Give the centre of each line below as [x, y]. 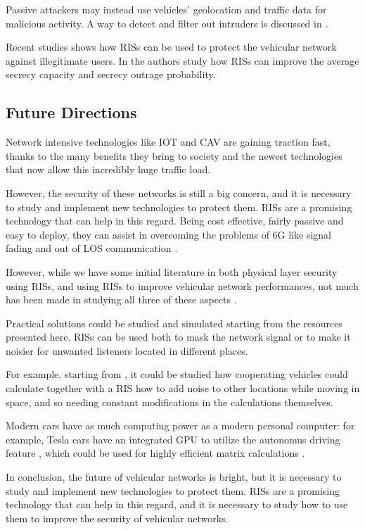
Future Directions [71, 112]
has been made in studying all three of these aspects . [121, 299]
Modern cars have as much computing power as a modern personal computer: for [180, 425]
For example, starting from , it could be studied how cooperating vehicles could [177, 374]
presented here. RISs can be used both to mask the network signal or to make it [178, 337]
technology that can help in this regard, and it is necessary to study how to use [177, 504]
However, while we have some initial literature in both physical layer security [172, 271]
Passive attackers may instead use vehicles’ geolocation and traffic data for [166, 9]
